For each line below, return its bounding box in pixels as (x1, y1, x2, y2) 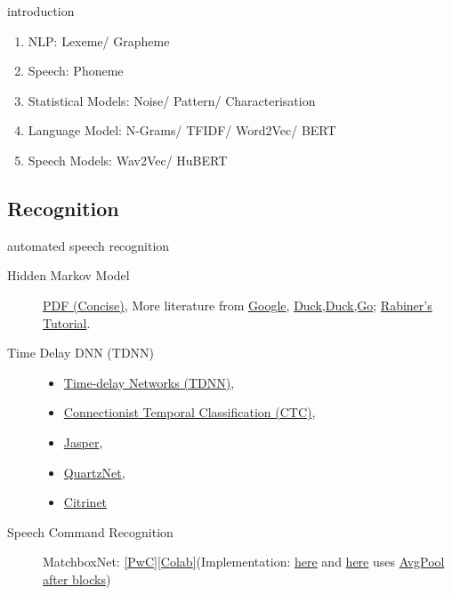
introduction (7, 2, 75, 20)
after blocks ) (43, 569, 111, 588)
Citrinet (63, 493, 108, 511)
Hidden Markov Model (7, 266, 130, 285)
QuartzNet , (63, 462, 125, 481)
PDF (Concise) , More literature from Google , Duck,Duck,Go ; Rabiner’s (43, 295, 432, 314)
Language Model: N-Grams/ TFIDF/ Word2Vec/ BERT (28, 121, 336, 140)
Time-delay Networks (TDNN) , (63, 373, 235, 391)
